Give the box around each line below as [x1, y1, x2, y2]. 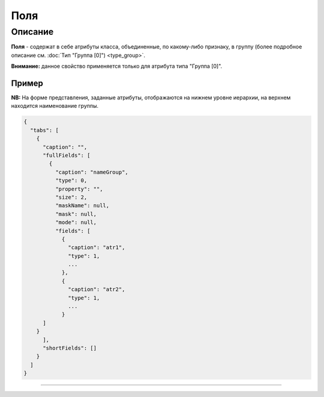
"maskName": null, [55, 202, 110, 209]
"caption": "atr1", [68, 244, 125, 251]
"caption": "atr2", [68, 286, 125, 293]
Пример [11, 78, 43, 88]
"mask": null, [55, 210, 97, 217]
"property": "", [55, 186, 103, 192]
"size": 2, [55, 193, 88, 201]
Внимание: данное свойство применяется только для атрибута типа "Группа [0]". [11, 63, 223, 70]
